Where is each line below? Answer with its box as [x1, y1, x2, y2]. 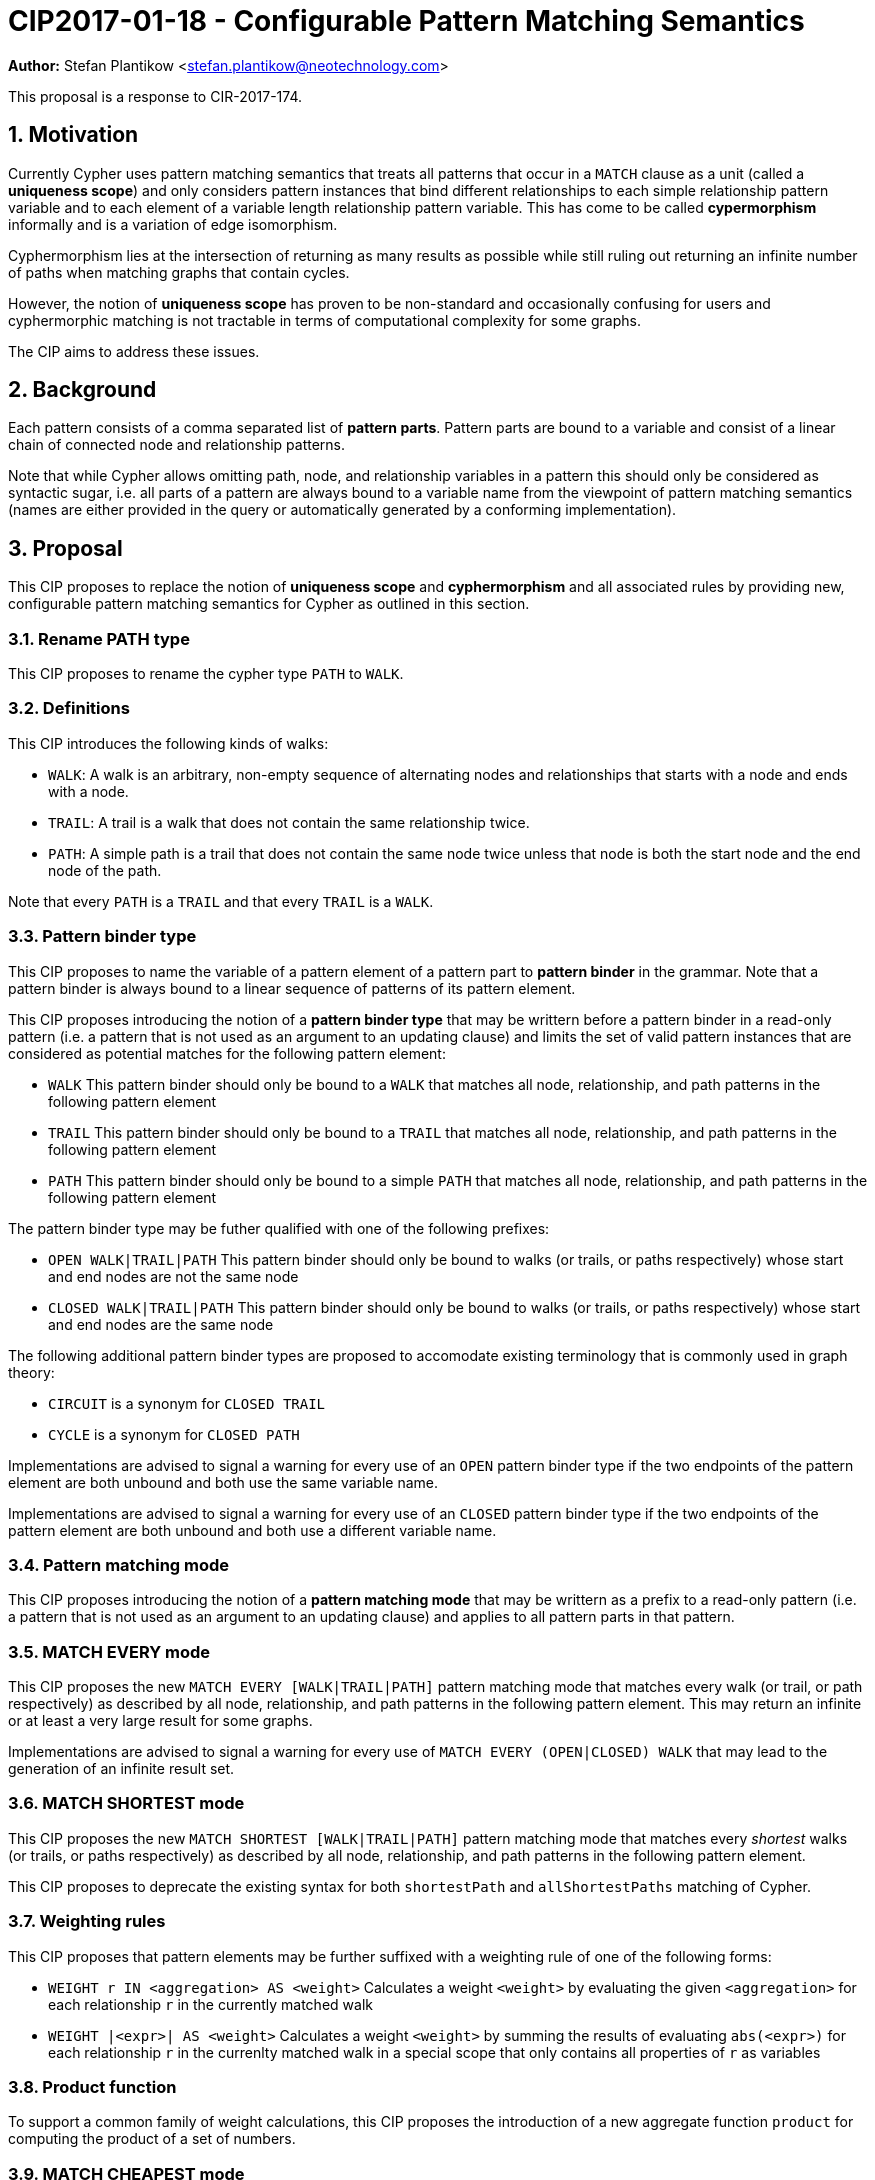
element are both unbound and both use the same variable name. [8, 1473, 438, 1491]
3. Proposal [8, 535, 123, 561]
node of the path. [48, 861, 162, 879]
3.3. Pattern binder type [8, 926, 197, 947]
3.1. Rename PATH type [8, 628, 190, 649]
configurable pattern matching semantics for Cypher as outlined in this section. [8, 595, 530, 613]
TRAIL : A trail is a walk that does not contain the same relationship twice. [48, 813, 530, 831]
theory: [8, 1363, 55, 1381]
